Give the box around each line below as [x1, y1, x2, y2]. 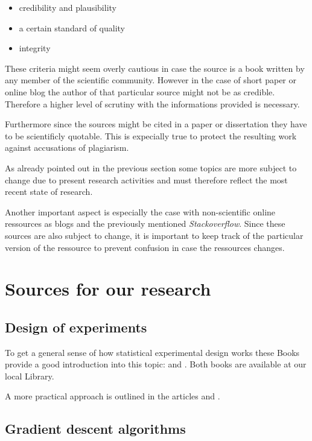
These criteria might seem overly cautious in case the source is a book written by [5, 62, 305, 74]
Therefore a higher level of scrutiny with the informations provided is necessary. [5, 97, 300, 110]
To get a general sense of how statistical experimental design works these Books [5, 346, 300, 358]
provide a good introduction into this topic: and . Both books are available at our [5, 358, 307, 370]
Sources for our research [5, 276, 211, 301]
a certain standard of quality [19, 21, 125, 34]
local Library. [5, 369, 54, 382]
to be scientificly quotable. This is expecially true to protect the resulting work [5, 129, 297, 142]
